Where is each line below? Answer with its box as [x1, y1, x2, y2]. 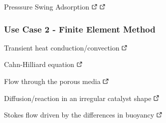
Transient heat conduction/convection [4, 42, 120, 52]
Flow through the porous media [4, 76, 101, 86]
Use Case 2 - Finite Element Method [4, 22, 156, 35]
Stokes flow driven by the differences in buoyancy [4, 109, 155, 120]
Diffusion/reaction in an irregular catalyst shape [4, 92, 152, 103]
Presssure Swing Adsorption [4, 1, 89, 11]
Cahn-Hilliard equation [4, 59, 74, 69]
